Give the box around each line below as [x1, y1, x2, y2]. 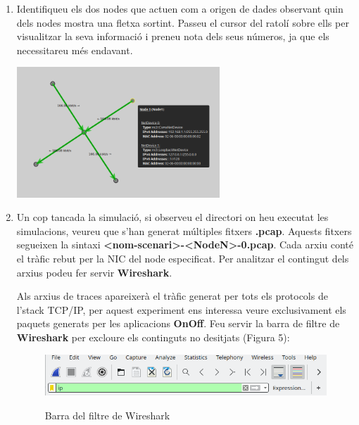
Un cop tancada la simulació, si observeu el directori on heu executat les [16, 210, 329, 224]
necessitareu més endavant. [16, 42, 133, 57]
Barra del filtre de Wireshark [44, 407, 170, 422]
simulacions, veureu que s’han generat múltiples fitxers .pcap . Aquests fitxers [16, 223, 352, 238]
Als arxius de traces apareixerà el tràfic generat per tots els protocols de [16, 288, 328, 303]
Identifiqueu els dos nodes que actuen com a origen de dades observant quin [16, 1, 344, 15]
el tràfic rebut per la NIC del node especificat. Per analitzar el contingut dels [16, 251, 349, 266]
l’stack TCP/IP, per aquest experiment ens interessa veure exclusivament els [16, 302, 346, 317]
